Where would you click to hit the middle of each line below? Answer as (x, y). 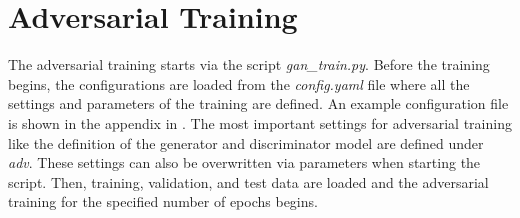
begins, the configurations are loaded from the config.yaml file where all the (239, 83)
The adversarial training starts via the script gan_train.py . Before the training (249, 64)
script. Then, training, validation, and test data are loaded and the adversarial (248, 181)
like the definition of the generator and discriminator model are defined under (246, 142)
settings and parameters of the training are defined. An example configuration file (258, 103)
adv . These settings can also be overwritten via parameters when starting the (244, 162)
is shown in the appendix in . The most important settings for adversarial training (260, 122)
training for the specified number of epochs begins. (163, 201)
